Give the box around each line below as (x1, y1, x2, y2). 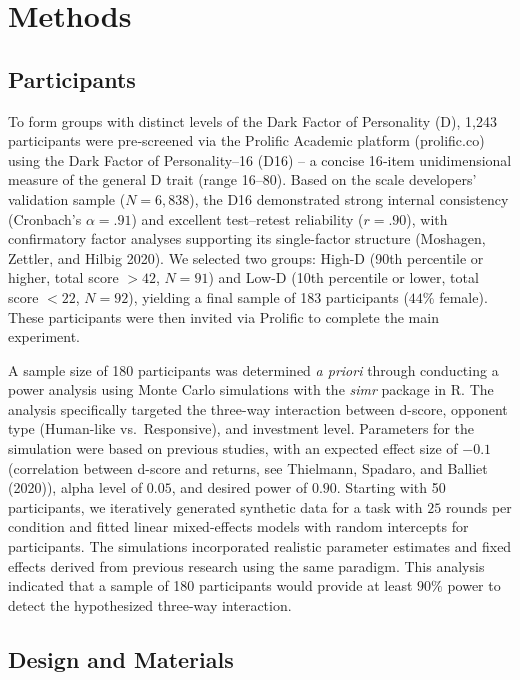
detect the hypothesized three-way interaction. (8, 594, 292, 615)
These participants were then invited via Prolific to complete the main (8, 306, 439, 327)
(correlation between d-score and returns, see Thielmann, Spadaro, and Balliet (8, 457, 488, 478)
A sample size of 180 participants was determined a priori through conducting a (8, 359, 499, 380)
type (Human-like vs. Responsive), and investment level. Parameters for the (8, 418, 474, 439)
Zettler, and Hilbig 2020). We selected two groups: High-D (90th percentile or (8, 247, 484, 268)
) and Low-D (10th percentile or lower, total (208, 267, 479, 288)
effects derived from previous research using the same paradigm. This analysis (8, 555, 485, 576)
